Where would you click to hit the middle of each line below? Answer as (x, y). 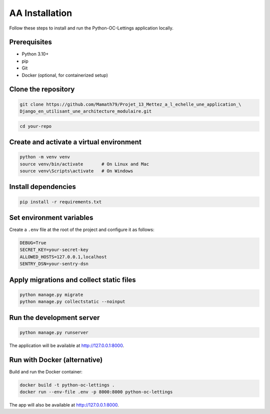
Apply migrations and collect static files (72, 280)
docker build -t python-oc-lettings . (67, 385)
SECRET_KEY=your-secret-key (54, 250)
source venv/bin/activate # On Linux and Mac (84, 164)
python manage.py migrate (51, 294)
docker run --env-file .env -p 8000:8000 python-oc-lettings (96, 392)
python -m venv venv (45, 157)
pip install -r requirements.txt (61, 202)
